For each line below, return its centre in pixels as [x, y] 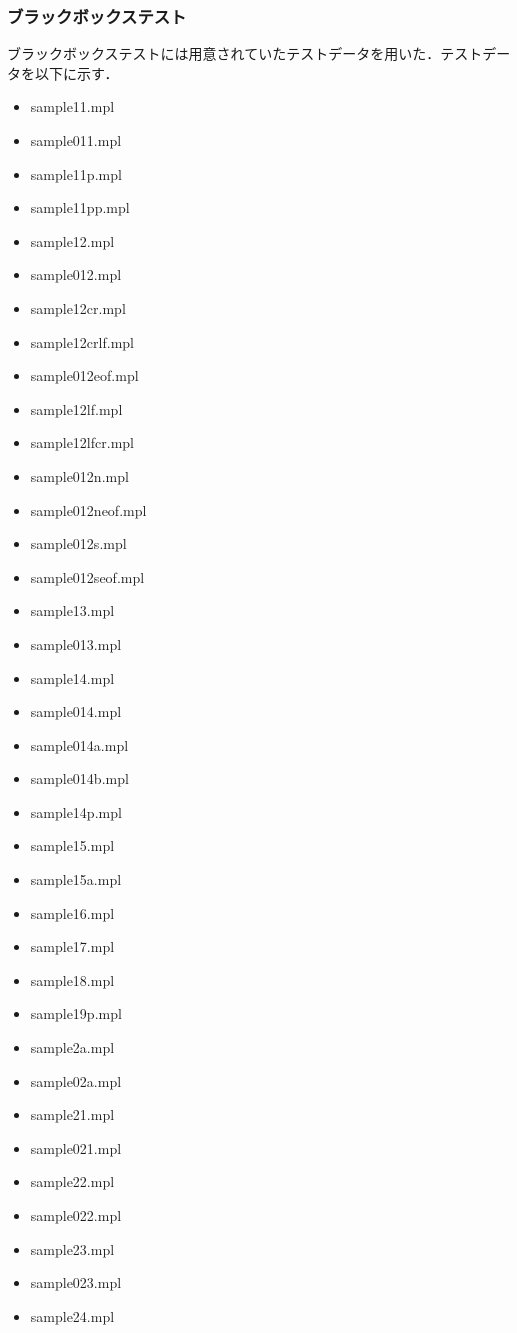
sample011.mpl [76, 140]
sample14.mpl [72, 677]
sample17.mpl [72, 946]
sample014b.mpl [79, 778]
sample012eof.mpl [84, 375]
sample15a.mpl [76, 879]
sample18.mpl [72, 979]
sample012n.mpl [79, 475]
